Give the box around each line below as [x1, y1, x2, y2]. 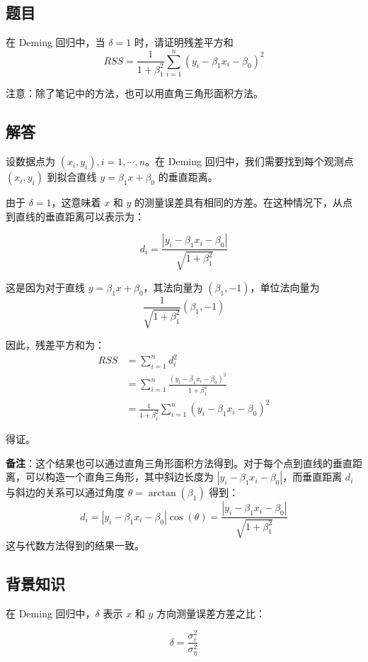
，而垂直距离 [282, 469, 343, 484]
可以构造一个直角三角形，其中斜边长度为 [25, 469, 214, 484]
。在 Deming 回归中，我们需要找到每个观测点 [145, 154, 354, 169]
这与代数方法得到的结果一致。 [6, 537, 144, 552]
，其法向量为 [143, 279, 203, 294]
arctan [148, 488, 176, 499]
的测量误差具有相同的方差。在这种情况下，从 [134, 195, 343, 210]
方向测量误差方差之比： [156, 605, 266, 620]
